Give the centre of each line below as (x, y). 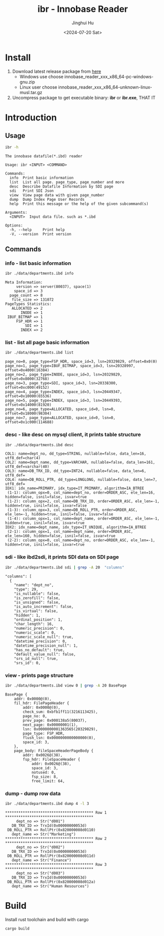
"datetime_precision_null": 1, (46, 646)
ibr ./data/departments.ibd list (39, 353)
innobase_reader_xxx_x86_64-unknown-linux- (105, 87)
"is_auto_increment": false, (44, 607)
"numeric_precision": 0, (39, 628)
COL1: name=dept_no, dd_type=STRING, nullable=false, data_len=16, (76, 454)
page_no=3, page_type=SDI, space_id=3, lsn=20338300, (62, 383)
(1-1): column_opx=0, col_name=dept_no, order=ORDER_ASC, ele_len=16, (81, 493)
